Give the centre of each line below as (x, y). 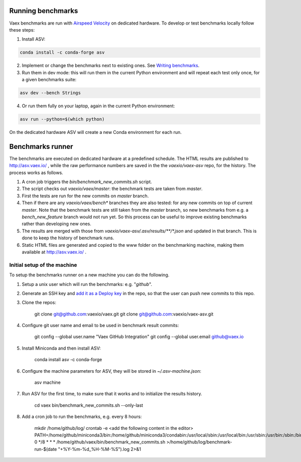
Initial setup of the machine (43, 265)
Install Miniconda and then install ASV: (61, 348)
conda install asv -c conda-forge (68, 360)
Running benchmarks (44, 11)
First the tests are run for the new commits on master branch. (85, 196)
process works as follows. (36, 173)
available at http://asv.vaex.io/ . (54, 252)
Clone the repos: (39, 302)
